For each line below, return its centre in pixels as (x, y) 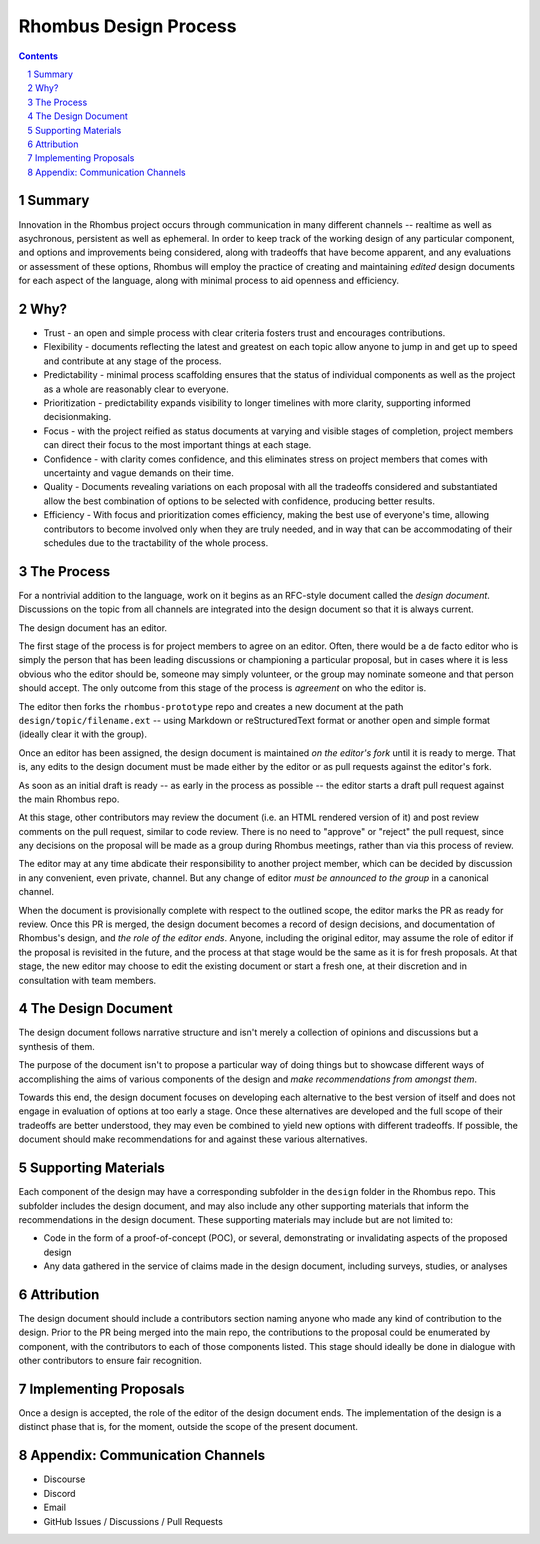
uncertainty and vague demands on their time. (138, 472)
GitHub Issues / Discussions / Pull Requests (133, 1521)
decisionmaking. (77, 417)
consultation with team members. (87, 980)
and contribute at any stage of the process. (132, 361)
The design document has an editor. (93, 627)
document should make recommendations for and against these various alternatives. (193, 1139)
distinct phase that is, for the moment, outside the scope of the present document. (188, 1427)
